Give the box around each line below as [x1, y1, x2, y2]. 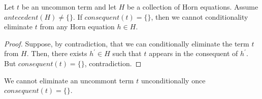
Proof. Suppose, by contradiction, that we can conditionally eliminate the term [4, 38, 249, 48]
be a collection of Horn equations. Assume [127, 2, 258, 12]
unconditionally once [141, 75, 206, 85]
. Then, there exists [26, 48, 87, 59]
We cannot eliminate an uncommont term [4, 75, 134, 85]
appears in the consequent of [149, 48, 238, 59]
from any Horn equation [40, 21, 115, 32]
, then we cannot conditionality [151, 11, 248, 22]
